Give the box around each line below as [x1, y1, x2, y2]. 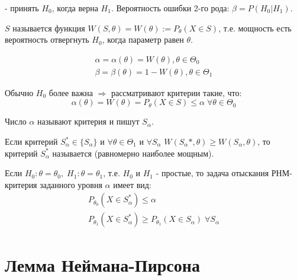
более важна [49, 86, 93, 98]
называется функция [12, 21, 85, 34]
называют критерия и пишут [37, 115, 140, 128]
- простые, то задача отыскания [156, 167, 269, 179]
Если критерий [5, 135, 58, 148]
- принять [5, 2, 39, 14]
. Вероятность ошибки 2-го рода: [111, 2, 230, 14]
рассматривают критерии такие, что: [111, 86, 242, 98]
